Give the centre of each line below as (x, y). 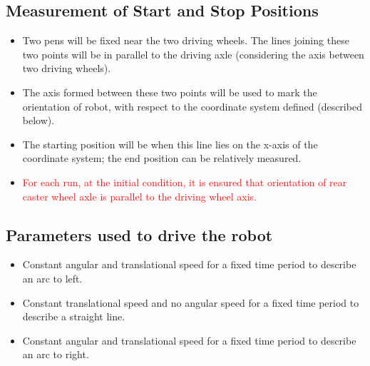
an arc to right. (56, 354)
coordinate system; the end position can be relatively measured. (162, 158)
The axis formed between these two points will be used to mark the (170, 92)
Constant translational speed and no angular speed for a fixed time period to (191, 302)
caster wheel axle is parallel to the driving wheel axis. (139, 196)
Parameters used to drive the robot (139, 234)
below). (38, 120)
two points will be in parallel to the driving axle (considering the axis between (193, 54)
